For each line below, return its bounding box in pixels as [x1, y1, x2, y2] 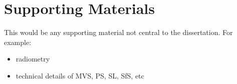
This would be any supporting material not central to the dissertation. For [4, 27, 233, 37]
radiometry [16, 53, 50, 64]
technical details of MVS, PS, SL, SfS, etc [16, 70, 144, 80]
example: [4, 36, 32, 47]
